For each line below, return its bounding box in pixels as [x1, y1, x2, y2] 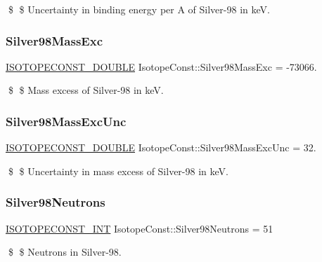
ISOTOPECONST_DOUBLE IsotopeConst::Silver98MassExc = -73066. [6, 59, 317, 74]
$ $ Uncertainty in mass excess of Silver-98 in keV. [8, 163, 228, 178]
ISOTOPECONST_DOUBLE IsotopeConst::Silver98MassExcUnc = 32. [6, 140, 316, 155]
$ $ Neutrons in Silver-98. [8, 244, 122, 259]
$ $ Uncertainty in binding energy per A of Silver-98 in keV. [8, 2, 270, 16]
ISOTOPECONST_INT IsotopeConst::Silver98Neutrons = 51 [6, 221, 273, 235]
